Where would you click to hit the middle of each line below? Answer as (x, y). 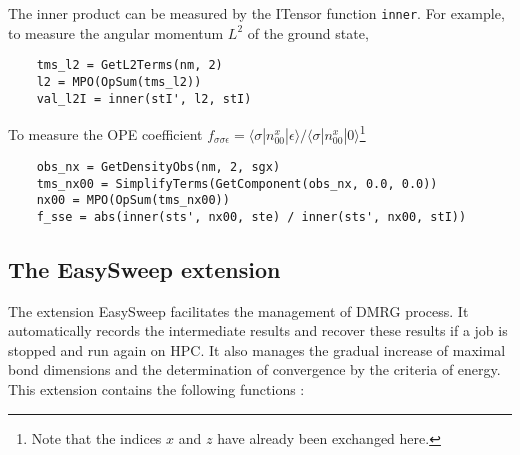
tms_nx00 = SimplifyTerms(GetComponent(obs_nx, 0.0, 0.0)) (237, 183)
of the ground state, (308, 32)
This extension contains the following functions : (156, 389)
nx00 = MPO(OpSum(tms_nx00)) (133, 200)
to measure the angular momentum (116, 32)
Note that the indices (96, 437)
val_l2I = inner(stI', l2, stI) (144, 98)
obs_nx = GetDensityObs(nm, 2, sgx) (158, 166)
